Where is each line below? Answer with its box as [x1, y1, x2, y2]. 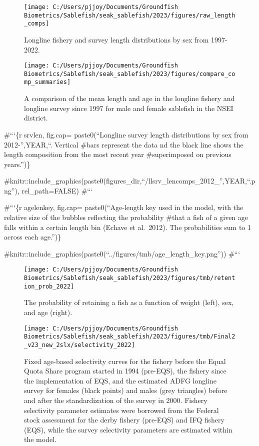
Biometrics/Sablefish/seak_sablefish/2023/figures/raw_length [24, 11, 235, 19]
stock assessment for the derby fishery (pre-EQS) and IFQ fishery [24, 414, 224, 425]
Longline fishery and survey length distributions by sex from [24, 34, 209, 44]
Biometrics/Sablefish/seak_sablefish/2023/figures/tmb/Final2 [24, 333, 235, 340]
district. [24, 112, 48, 123]
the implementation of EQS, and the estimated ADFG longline [24, 375, 216, 385]
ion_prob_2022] [24, 282, 74, 290]
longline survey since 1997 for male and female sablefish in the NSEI [24, 102, 233, 113]
